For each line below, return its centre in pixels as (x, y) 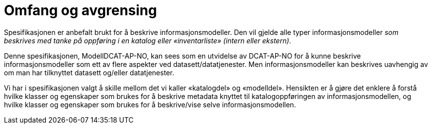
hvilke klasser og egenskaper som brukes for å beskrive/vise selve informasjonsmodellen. (150, 104)
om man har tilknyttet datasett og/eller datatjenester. (89, 72)
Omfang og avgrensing (81, 10)
